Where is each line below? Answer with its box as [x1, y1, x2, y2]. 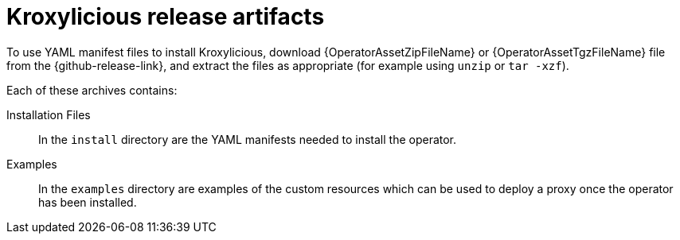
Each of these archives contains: [6, 83, 178, 97]
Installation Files [6, 107, 91, 122]
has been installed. [38, 195, 137, 209]
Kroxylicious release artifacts [6, 3, 325, 30]
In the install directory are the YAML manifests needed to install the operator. [38, 132, 457, 146]
